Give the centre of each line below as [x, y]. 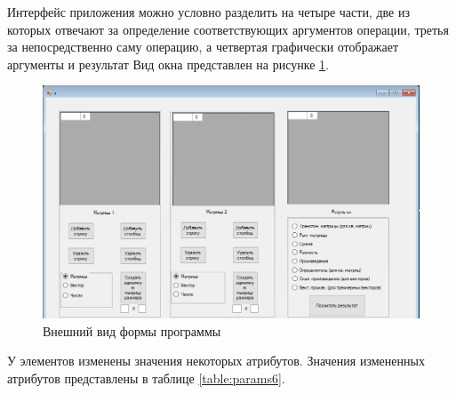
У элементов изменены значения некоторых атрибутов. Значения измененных [216, 361]
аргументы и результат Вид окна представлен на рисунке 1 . [168, 64]
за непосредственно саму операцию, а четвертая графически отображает [203, 47]
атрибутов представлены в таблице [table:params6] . [146, 378]
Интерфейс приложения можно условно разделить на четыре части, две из [208, 12]
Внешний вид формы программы [132, 330]
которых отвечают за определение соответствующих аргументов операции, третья [228, 29]
